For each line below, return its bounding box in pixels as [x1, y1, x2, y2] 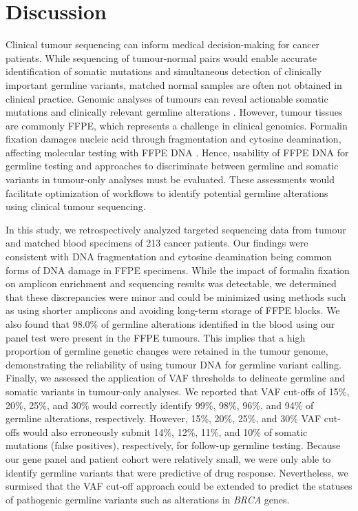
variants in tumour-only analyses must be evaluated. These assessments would [6, 172, 335, 187]
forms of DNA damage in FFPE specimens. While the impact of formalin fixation [6, 262, 350, 277]
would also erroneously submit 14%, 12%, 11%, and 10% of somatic [23, 424, 308, 439]
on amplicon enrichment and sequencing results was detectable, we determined [6, 276, 337, 291]
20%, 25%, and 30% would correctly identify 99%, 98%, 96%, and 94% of [6, 397, 314, 412]
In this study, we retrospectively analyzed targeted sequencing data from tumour [6, 222, 346, 236]
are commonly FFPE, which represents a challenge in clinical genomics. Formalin [6, 118, 348, 132]
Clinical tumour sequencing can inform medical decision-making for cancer [6, 37, 320, 52]
